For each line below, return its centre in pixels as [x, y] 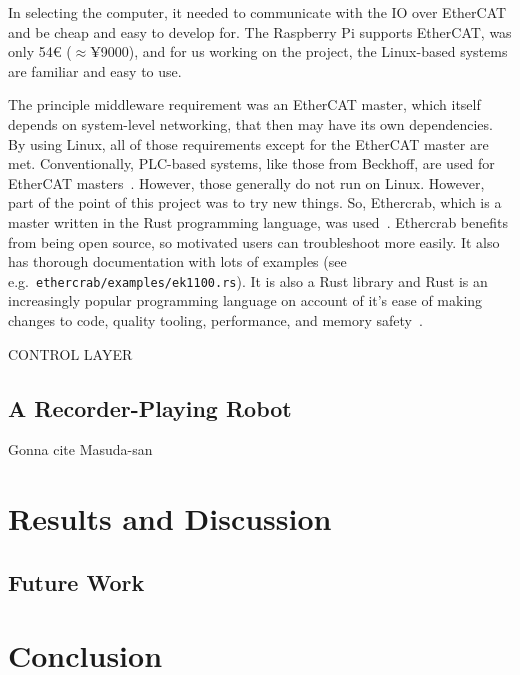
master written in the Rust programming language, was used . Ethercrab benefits [258, 221]
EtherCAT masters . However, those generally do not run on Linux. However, [246, 182]
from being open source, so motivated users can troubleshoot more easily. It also [254, 241]
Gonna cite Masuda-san [80, 449]
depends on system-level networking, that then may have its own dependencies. [250, 123]
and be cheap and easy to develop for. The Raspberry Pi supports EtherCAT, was [260, 31]
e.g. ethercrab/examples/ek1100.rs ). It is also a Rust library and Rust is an [248, 280]
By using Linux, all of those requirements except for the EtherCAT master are [248, 143]
